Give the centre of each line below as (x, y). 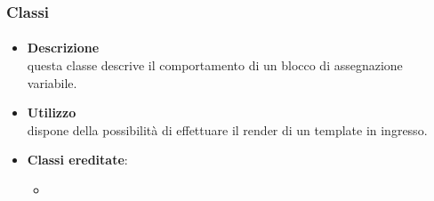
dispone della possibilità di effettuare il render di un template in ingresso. (227, 129)
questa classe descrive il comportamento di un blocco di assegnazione (215, 65)
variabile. (52, 82)
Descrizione (63, 48)
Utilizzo (52, 113)
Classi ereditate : (77, 160)
